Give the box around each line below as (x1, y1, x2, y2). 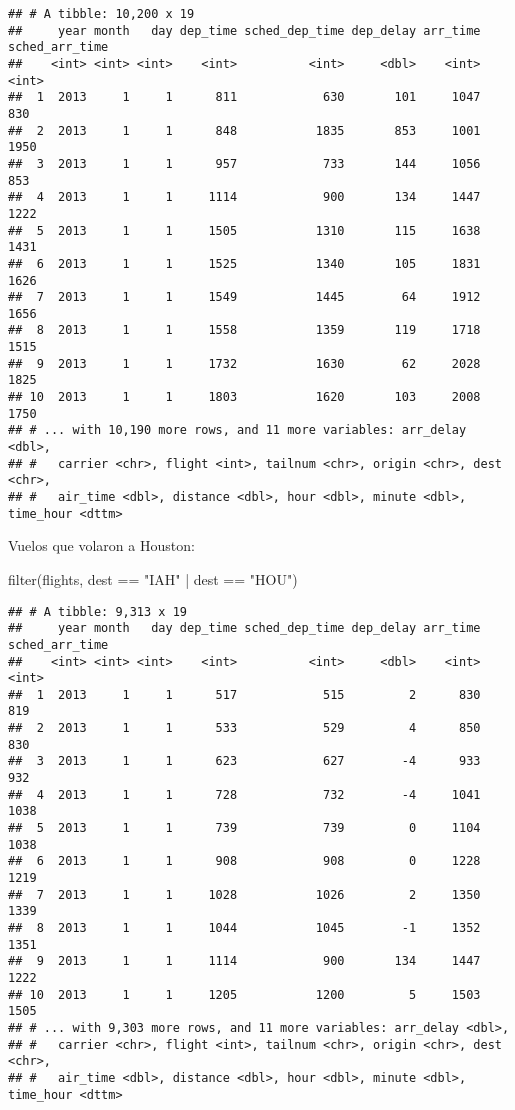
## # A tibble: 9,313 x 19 (8, 604, 187, 619)
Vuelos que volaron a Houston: (8, 535, 195, 556)
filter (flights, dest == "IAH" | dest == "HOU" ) (8, 568, 298, 589)
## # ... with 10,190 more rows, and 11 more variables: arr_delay (8, 423, 467, 438)
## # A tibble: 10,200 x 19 (8, 7, 195, 21)
